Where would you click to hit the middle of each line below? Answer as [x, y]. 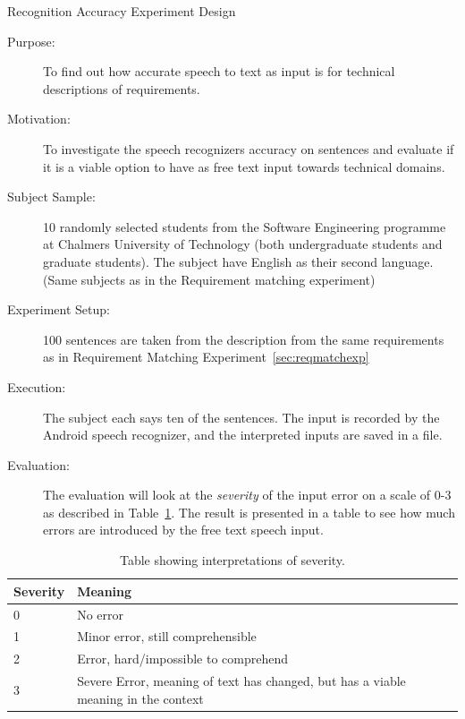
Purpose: [31, 41]
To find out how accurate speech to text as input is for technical [219, 71]
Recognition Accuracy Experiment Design [122, 11]
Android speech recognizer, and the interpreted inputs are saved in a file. [243, 435]
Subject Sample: [51, 197]
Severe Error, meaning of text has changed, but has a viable [241, 681]
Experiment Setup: [59, 309]
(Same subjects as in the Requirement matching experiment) [209, 279]
